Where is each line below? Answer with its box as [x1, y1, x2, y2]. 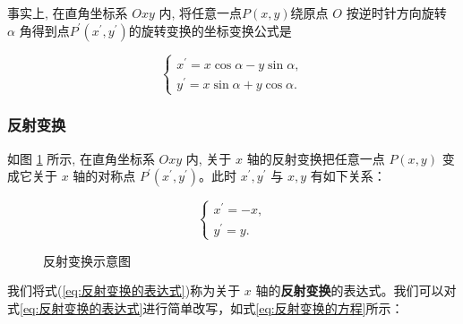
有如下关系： [310, 166, 386, 185]
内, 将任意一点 [159, 4, 243, 21]
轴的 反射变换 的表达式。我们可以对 [255, 281, 457, 300]
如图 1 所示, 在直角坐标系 [7, 149, 155, 167]
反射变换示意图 [43, 251, 131, 269]
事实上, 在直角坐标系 [7, 4, 128, 21]
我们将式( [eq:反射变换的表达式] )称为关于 [7, 281, 241, 300]
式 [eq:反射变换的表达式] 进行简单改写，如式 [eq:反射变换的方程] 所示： [7, 299, 404, 318]
